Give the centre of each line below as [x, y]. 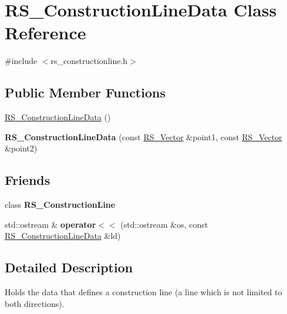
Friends [28, 180]
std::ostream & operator [50, 224]
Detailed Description [69, 267]
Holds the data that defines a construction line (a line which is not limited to [143, 292]
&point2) [21, 148]
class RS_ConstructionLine [60, 205]
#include [21, 61]
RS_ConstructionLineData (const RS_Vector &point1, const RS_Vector [143, 136]
